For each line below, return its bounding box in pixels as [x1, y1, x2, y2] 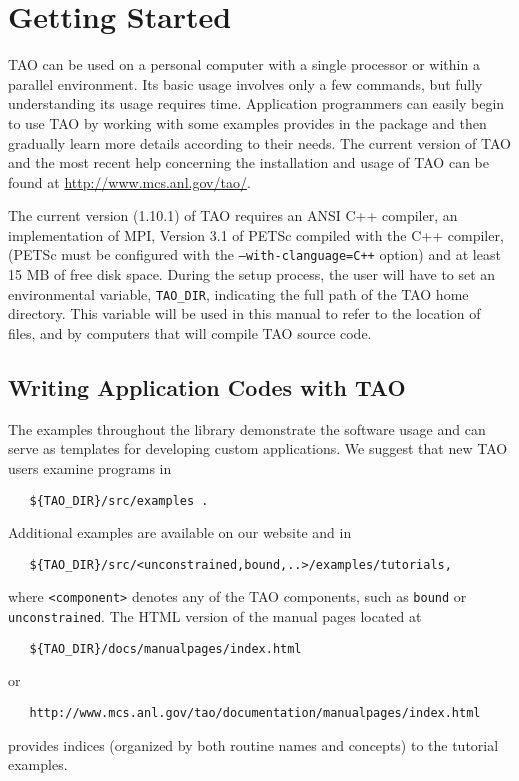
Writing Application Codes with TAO [8, 371, 406, 402]
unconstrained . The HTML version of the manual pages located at [8, 606, 422, 627]
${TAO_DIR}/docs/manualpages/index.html [29, 641, 302, 656]
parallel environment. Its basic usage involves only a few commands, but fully [8, 73, 483, 94]
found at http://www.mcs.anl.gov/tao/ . [8, 171, 251, 192]
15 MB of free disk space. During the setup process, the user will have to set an [8, 264, 496, 285]
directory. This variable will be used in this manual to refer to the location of [8, 303, 481, 324]
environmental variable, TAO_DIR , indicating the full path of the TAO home [8, 283, 469, 304]
